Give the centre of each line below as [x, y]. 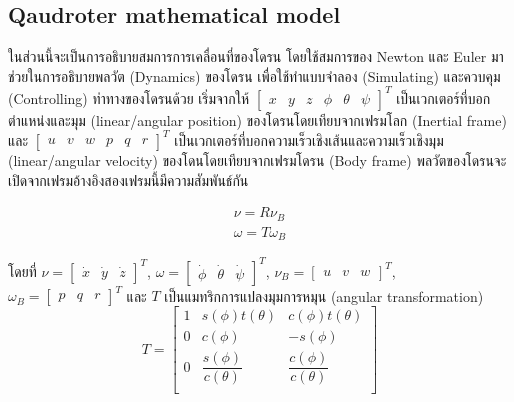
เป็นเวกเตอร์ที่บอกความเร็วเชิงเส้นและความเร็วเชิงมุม [309, 139]
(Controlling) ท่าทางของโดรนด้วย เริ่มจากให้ [129, 97]
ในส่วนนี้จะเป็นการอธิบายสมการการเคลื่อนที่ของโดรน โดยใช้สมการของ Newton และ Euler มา [256, 56]
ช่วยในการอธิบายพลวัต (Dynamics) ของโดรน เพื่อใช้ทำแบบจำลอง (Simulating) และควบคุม [254, 75]
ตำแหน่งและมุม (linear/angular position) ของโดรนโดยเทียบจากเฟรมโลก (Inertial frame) [257, 119]
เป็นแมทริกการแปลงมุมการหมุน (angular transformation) [324, 295]
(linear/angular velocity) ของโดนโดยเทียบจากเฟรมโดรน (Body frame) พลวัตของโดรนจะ [257, 159]
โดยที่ [22, 270]
